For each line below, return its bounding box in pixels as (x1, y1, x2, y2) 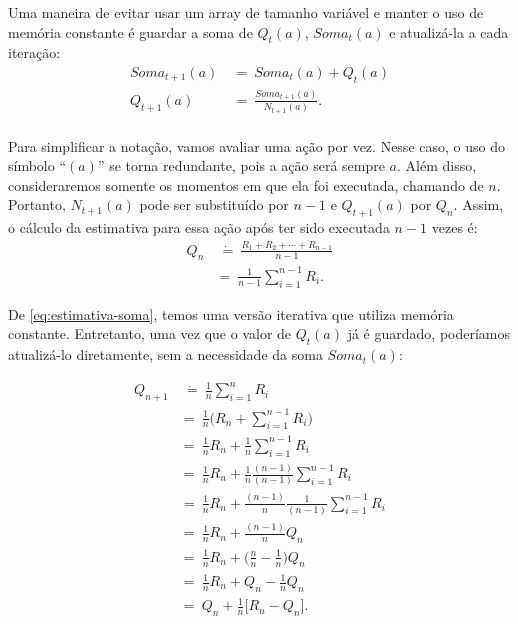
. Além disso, (397, 155, 477, 176)
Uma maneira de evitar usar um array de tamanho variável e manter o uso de (8, 2, 484, 22)
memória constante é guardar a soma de (8, 21, 253, 42)
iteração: (8, 42, 61, 63)
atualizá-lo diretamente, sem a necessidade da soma (8, 344, 323, 365)
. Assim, (453, 194, 504, 215)
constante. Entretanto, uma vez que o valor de (8, 323, 292, 344)
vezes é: (431, 217, 478, 238)
